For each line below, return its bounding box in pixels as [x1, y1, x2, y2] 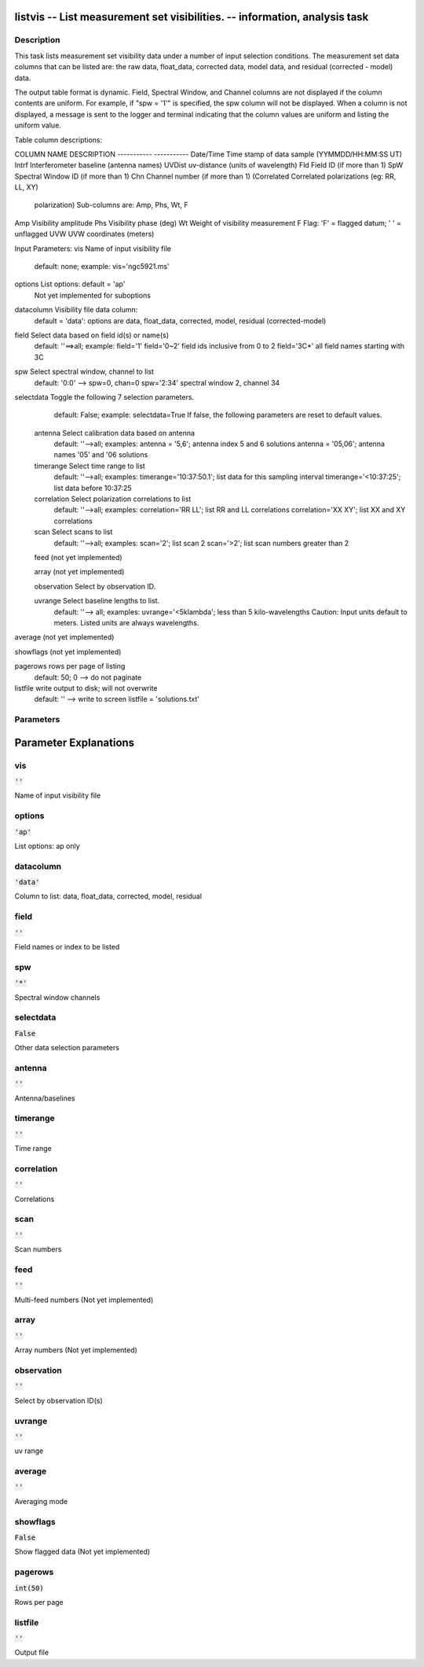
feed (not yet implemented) [34, 553, 122, 562]
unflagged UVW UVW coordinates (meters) [14, 229, 155, 239]
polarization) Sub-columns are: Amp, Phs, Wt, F [34, 201, 188, 210]
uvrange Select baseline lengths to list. [34, 596, 160, 606]
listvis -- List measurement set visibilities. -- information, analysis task [14, 10, 369, 24]
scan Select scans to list [34, 527, 113, 537]
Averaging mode [14, 1496, 68, 1506]
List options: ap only [14, 841, 80, 850]
